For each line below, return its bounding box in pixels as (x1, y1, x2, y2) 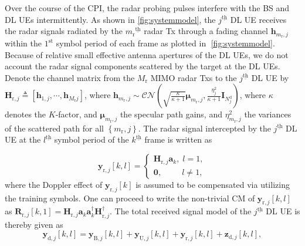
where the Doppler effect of (5, 178, 103, 190)
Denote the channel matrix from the (5, 71, 135, 83)
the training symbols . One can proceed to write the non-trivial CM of (5, 191, 255, 204)
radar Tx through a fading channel (144, 25, 268, 37)
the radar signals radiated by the (5, 25, 123, 37)
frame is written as (144, 133, 212, 146)
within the (5, 37, 42, 49)
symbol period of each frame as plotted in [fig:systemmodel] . (56, 37, 275, 49)
